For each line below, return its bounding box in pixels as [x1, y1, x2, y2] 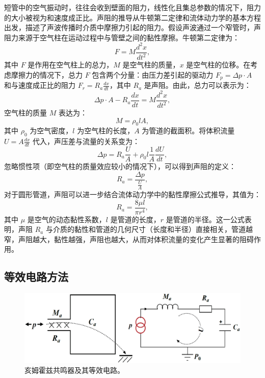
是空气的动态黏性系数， [27, 214, 106, 224]
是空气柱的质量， [122, 59, 180, 70]
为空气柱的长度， [77, 125, 135, 136]
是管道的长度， [110, 214, 161, 224]
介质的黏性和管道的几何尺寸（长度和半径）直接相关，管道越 [52, 224, 253, 234]
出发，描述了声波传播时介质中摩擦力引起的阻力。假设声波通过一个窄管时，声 [4, 22, 261, 33]
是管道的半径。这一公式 [166, 214, 245, 224]
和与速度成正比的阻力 [4, 80, 75, 90]
